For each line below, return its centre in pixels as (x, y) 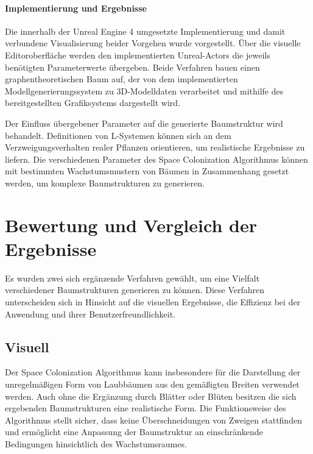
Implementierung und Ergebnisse (76, 8)
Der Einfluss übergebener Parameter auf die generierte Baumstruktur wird (144, 123)
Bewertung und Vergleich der (131, 225)
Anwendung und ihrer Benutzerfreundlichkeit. (90, 314)
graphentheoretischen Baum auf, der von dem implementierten (121, 79)
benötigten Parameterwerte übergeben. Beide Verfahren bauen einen (132, 67)
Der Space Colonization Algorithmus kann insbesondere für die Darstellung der (153, 372)
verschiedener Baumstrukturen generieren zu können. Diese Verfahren (135, 290)
